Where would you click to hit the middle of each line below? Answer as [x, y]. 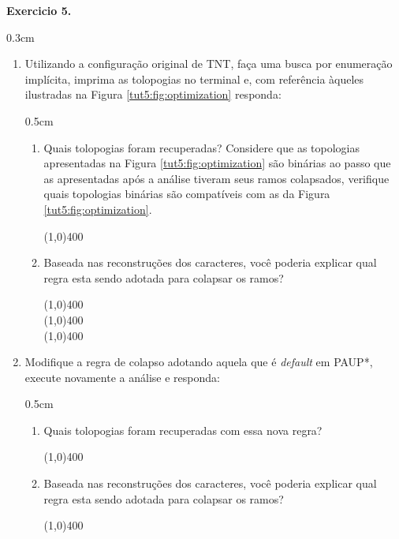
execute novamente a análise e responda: [122, 377]
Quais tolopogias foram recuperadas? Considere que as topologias [201, 147]
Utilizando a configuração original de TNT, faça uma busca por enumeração [209, 64]
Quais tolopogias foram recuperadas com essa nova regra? [183, 430]
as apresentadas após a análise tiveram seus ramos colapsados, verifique [216, 178]
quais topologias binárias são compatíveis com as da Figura [187, 194]
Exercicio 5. [39, 10]
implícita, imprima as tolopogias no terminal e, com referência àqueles [194, 79]
